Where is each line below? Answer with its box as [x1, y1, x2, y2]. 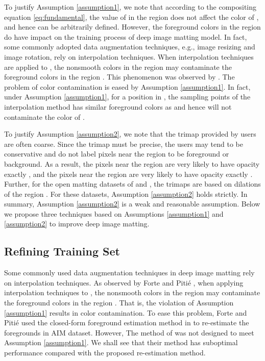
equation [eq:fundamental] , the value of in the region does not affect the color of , [4, 11, 259, 22]
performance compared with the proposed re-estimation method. [4, 347, 206, 358]
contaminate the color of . [4, 111, 85, 122]
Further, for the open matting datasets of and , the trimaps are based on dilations [4, 178, 261, 189]
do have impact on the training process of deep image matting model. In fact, [4, 31, 247, 42]
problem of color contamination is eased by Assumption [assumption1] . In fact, [4, 81, 251, 92]
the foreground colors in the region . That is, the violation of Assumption [4, 297, 234, 308]
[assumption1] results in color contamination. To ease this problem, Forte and [4, 307, 247, 318]
